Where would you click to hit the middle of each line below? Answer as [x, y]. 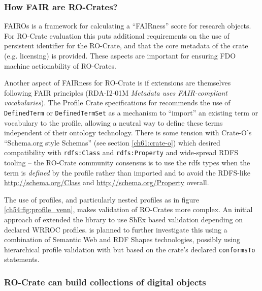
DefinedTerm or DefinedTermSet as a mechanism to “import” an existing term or [131, 112]
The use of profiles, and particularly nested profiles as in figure [102, 199]
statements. [22, 259]
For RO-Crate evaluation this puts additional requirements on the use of [117, 35]
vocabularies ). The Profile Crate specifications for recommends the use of [117, 103]
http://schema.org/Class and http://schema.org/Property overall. [107, 182]
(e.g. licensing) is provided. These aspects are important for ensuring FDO [120, 55]
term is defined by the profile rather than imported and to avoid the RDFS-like [127, 172]
